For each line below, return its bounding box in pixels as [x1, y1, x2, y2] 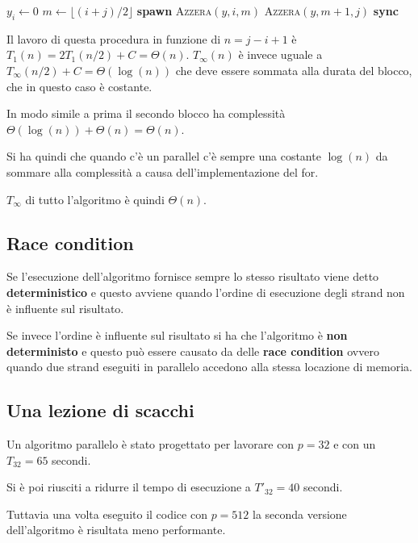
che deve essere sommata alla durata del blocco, [175, 61, 412, 78]
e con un [333, 436, 376, 453]
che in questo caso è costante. [6, 77, 153, 94]
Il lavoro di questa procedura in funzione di [6, 30, 221, 47]
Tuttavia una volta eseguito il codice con [6, 505, 207, 522]
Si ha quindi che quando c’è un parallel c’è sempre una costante [6, 148, 321, 165]
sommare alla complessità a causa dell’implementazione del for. [6, 163, 319, 180]
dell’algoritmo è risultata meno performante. [6, 521, 226, 538]
